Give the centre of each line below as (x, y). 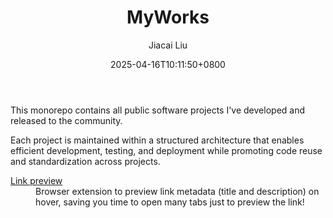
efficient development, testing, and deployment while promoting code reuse (166, 150)
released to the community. (66, 120)
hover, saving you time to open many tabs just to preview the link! (170, 202)
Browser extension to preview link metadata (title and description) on (177, 191)
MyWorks (168, 17)
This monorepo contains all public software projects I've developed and (158, 110)
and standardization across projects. (85, 161)
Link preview (36, 180)
